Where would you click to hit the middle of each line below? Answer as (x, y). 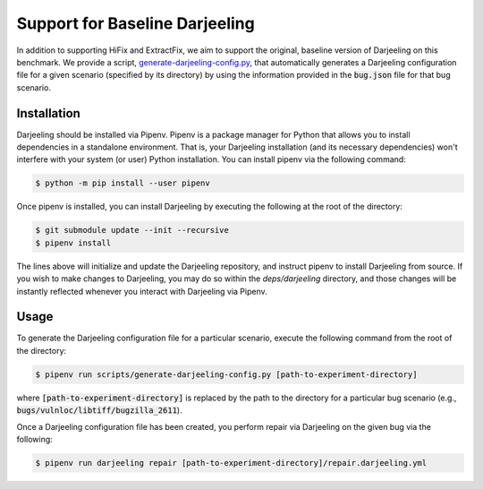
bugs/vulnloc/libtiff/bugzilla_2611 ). (99, 410)
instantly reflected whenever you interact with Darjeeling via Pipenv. (142, 291)
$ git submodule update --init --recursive (132, 230)
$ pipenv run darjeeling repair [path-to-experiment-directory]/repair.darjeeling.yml (231, 463)
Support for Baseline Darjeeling (136, 23)
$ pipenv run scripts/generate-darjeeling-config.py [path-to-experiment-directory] (226, 374)
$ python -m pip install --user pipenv (123, 183)
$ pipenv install (73, 243)
